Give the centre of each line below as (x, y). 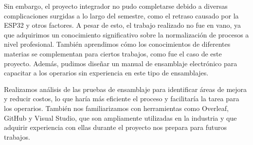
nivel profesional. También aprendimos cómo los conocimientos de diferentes (117, 44)
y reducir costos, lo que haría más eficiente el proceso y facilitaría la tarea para (122, 99)
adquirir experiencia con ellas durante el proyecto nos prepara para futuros (115, 127)
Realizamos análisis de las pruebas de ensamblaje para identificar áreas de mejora (126, 89)
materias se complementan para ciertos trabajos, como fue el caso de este (113, 53)
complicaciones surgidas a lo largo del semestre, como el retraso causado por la (121, 15)
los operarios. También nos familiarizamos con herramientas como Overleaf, (116, 108)
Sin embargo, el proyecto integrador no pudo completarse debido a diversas (116, 6)
